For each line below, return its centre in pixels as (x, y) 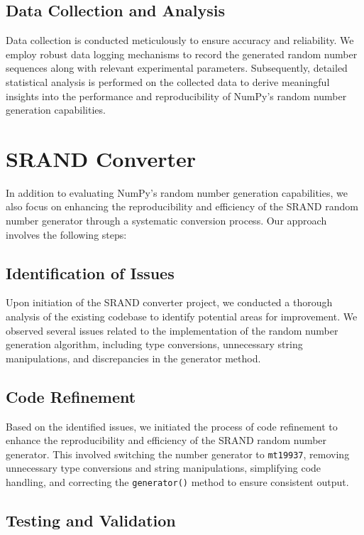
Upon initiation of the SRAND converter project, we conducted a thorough (169, 302)
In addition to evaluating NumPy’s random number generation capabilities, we (177, 192)
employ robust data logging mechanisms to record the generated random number (182, 54)
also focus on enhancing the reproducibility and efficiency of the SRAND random (182, 206)
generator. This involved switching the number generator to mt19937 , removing (178, 454)
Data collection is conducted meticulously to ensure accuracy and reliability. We (180, 40)
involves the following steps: (66, 234)
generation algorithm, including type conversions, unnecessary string (154, 344)
